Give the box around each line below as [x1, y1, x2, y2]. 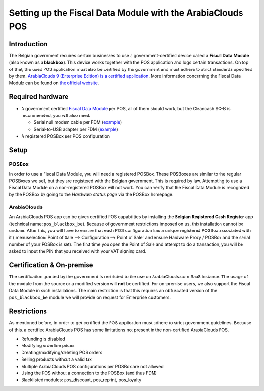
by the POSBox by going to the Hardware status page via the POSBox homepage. [9, 191, 174, 198]
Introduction [9, 40, 48, 48]
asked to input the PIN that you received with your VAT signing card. [9, 248, 147, 254]
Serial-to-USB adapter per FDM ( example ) [33, 126, 118, 132]
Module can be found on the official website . [9, 80, 99, 86]
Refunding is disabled [21, 336, 66, 342]
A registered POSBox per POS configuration [21, 133, 110, 139]
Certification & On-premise [9, 261, 93, 269]
